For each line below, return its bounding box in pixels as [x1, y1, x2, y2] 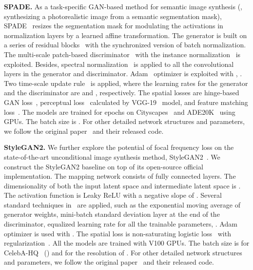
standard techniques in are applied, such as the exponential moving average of [4, 199, 240, 209]
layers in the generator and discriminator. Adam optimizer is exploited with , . [4, 68, 242, 79]
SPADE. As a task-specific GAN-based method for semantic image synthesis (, [4, 1, 242, 11]
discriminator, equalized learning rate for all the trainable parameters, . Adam [4, 219, 237, 229]
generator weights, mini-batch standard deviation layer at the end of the [4, 209, 220, 219]
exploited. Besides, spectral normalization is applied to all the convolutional [4, 59, 234, 69]
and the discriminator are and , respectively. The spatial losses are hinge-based [4, 87, 239, 98]
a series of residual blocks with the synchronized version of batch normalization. [4, 40, 246, 50]
